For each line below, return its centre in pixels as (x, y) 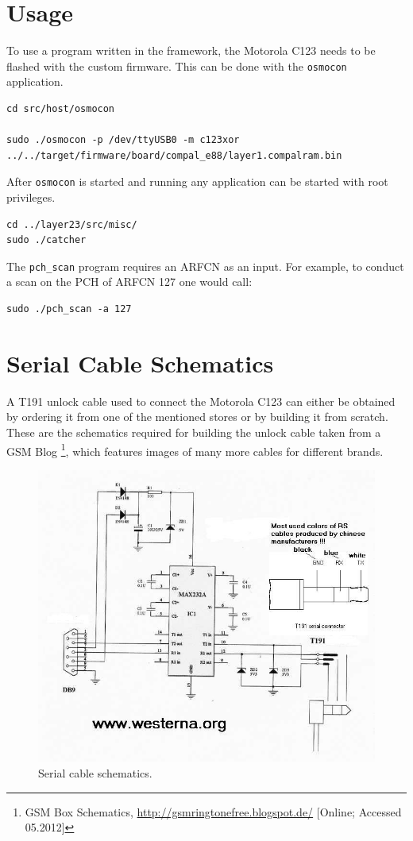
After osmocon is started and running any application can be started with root (197, 181)
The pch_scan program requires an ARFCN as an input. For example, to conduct (205, 266)
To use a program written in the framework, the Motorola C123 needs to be (191, 50)
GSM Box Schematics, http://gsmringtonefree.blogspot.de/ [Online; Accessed (213, 811)
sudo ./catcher (46, 240)
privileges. (31, 197)
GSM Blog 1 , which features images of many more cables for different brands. (195, 449)
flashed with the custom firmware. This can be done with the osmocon (177, 66)
